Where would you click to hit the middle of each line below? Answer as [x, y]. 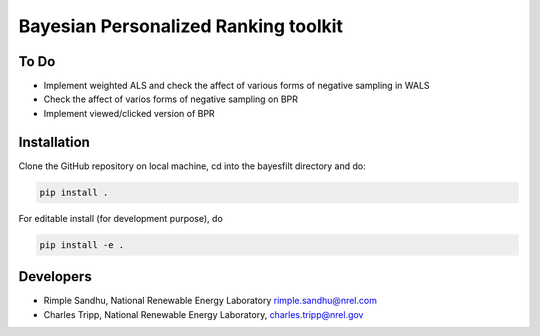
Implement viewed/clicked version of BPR [129, 113]
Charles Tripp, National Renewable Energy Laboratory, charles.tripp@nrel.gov [203, 314]
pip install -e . [82, 244]
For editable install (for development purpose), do [121, 218]
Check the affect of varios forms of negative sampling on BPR [171, 99]
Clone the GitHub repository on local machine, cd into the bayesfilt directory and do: [192, 166]
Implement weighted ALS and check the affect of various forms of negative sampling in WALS [236, 86]
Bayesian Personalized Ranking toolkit [181, 26]
